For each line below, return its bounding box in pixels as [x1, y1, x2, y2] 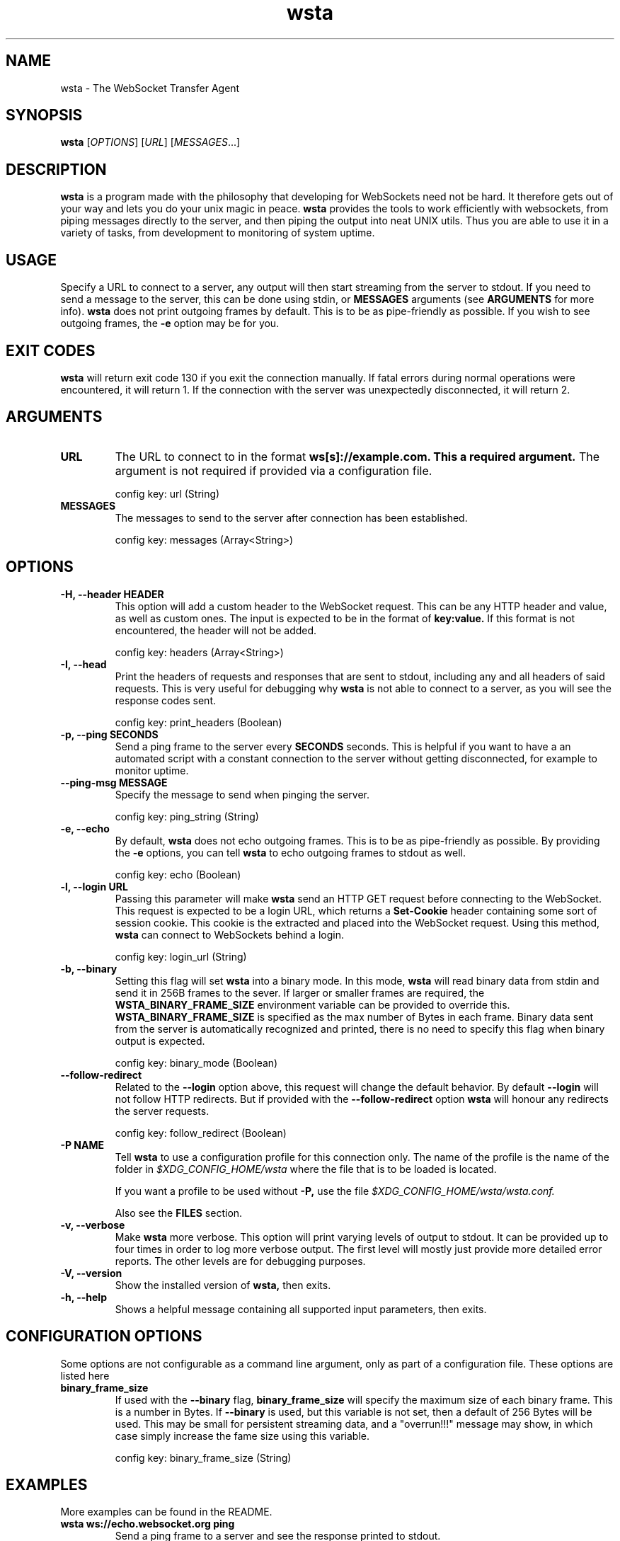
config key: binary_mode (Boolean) [115, 1056, 278, 1069]
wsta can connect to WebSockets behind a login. [115, 928, 344, 941]
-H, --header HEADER [60, 588, 164, 600]
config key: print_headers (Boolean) [115, 716, 282, 728]
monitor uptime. [115, 764, 189, 777]
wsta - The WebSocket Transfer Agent [60, 81, 240, 94]
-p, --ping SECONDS [60, 728, 159, 740]
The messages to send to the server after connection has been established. [115, 511, 468, 524]
